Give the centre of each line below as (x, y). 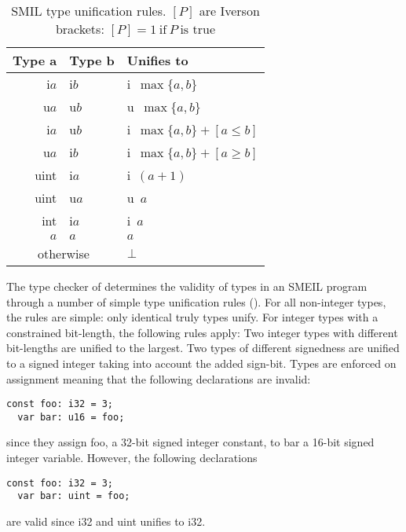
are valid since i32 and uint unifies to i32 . (106, 521)
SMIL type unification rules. (89, 11)
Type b (92, 60)
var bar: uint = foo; (74, 496)
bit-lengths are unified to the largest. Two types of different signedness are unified (203, 348)
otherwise (63, 253)
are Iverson (229, 11)
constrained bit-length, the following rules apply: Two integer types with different (202, 332)
